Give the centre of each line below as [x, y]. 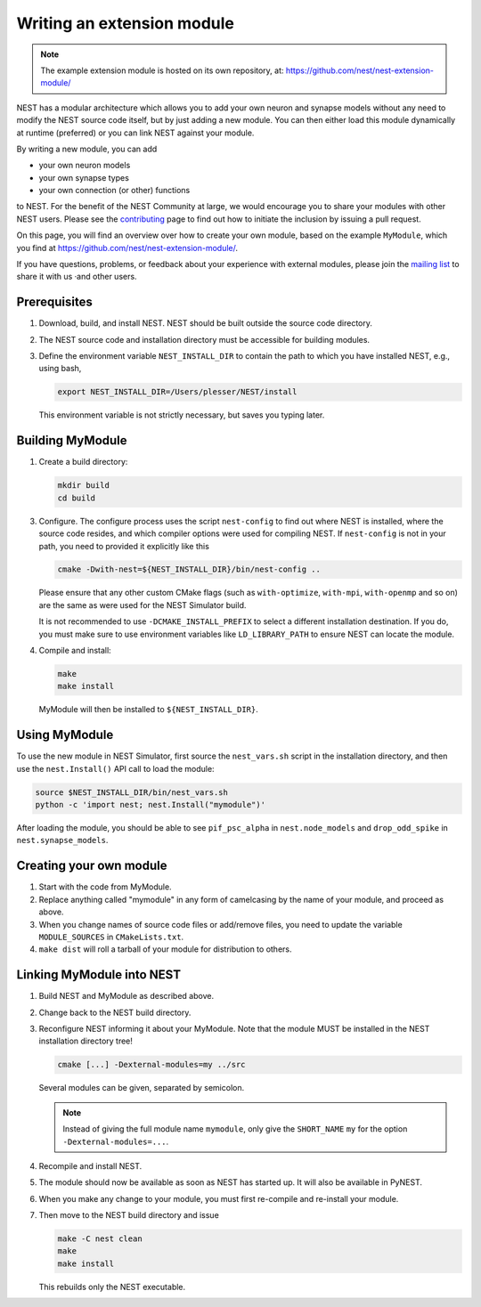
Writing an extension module [126, 23]
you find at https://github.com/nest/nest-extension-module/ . [127, 248]
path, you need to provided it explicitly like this [124, 546]
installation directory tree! [86, 1041]
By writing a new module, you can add [87, 149]
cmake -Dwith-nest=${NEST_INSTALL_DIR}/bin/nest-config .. [189, 569]
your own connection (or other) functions [114, 191]
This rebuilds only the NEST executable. [112, 1287]
